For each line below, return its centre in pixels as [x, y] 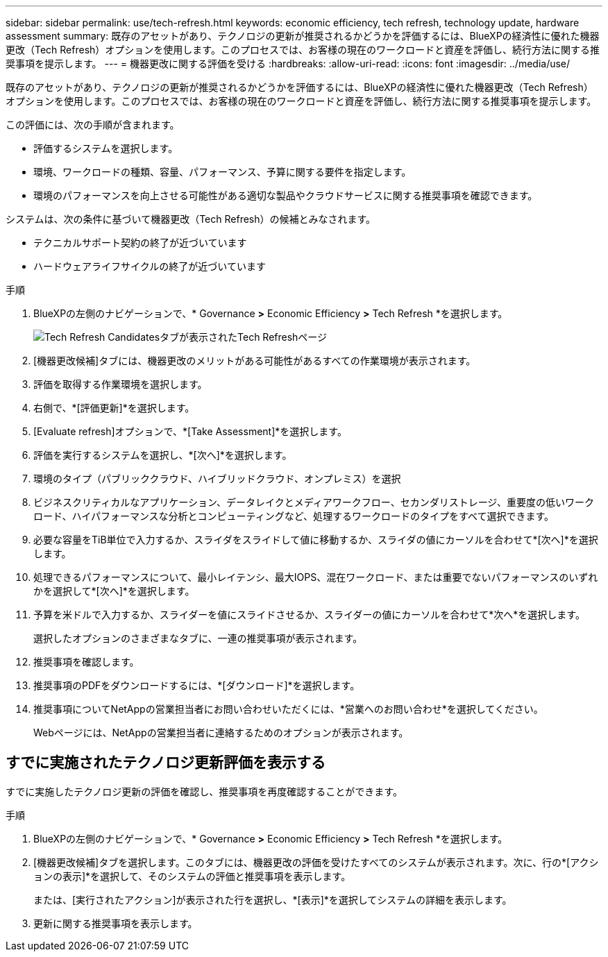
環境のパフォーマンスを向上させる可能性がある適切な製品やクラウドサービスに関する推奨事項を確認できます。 [286, 195]
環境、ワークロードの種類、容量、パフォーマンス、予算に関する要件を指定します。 [222, 172]
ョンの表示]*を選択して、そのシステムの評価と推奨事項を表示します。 [192, 876]
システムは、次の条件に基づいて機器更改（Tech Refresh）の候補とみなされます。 [191, 219]
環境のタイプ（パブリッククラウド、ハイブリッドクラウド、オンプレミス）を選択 [217, 478]
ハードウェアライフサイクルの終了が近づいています [150, 266]
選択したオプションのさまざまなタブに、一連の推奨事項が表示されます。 [198, 638]
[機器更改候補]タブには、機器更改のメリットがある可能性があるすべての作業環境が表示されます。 [255, 361]
